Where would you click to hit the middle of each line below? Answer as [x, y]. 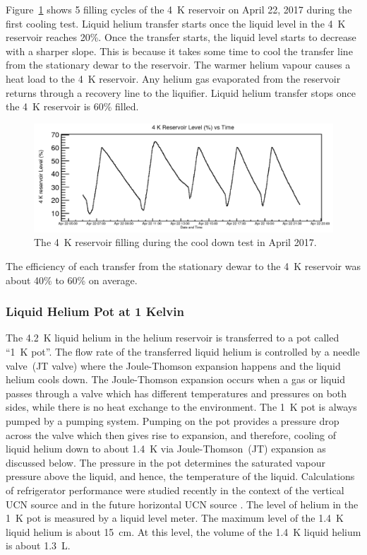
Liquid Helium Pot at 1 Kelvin [95, 311]
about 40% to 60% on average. [72, 280]
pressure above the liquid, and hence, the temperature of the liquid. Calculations [180, 476]
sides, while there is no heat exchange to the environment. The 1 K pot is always [181, 407]
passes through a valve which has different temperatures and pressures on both [176, 393]
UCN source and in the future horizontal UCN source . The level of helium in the [182, 504]
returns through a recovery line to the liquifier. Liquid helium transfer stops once [181, 92]
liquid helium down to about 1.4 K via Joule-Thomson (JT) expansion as [166, 449]
